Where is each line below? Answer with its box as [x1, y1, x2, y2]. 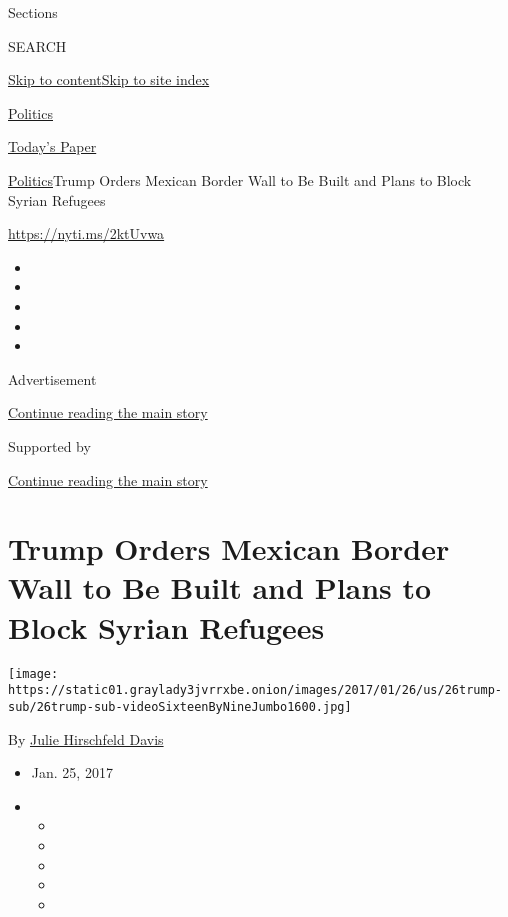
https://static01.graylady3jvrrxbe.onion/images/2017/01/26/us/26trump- [8, 683, 502, 698]
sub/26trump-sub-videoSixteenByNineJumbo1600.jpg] [8, 699, 352, 714]
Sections [8, 2, 58, 22]
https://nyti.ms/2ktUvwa [8, 223, 165, 244]
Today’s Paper [8, 136, 97, 157]
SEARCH [8, 35, 67, 56]
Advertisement [8, 368, 97, 389]
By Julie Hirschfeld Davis [8, 728, 164, 749]
